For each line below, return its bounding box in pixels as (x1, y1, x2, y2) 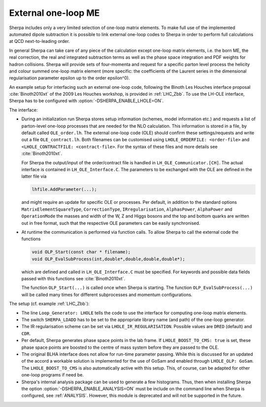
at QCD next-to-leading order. (9, 38, 70, 44)
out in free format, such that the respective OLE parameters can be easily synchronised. (21, 220, 200, 226)
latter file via (21, 173, 47, 180)
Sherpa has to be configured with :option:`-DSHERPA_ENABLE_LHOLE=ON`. (9, 98, 164, 104)
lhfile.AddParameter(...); (32, 186, 97, 192)
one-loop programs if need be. (21, 372, 84, 378)
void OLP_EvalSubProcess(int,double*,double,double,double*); (32, 256, 185, 261)
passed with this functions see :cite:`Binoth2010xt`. (21, 276, 126, 282)
